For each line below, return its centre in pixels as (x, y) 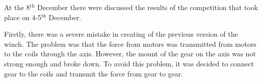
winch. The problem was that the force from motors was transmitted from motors (130, 44)
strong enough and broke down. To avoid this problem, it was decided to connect (129, 63)
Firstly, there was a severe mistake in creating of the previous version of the (121, 34)
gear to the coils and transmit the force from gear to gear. (94, 73)
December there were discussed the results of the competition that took (148, 7)
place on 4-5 (23, 17)
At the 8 (17, 7)
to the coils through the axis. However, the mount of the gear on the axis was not (130, 54)
